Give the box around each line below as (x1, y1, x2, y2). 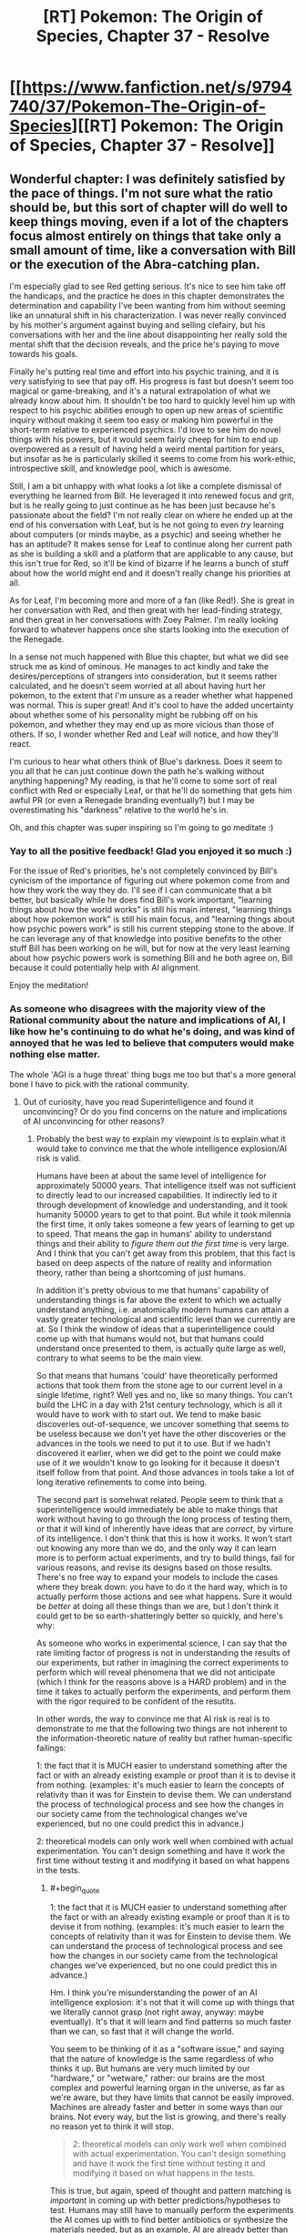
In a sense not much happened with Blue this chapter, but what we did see (9, 651, 290, 662)
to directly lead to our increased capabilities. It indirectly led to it (36, 1189, 278, 1200)
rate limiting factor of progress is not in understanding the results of (36, 1647, 291, 1658)
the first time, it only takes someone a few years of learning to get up (36, 1218, 295, 1229)
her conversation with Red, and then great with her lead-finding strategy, (9, 605, 283, 616)
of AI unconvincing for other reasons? (22, 1116, 166, 1127)
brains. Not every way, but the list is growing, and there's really (49, 2111, 287, 2123)
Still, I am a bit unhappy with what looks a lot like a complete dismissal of (9, 481, 282, 491)
